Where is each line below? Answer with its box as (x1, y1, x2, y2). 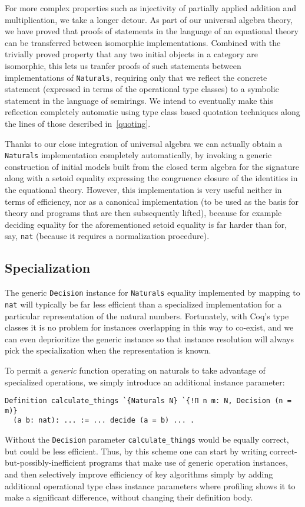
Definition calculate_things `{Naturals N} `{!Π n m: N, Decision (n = (5, 397, 291, 405)
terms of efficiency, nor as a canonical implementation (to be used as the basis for (5, 195, 299, 207)
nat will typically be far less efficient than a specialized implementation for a (5, 297, 282, 310)
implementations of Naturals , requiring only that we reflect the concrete (5, 71, 267, 83)
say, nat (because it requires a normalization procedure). (5, 230, 210, 242)
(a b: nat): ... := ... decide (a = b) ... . (13, 416, 195, 425)
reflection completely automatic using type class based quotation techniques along (5, 106, 300, 118)
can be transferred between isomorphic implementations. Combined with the (5, 36, 281, 48)
